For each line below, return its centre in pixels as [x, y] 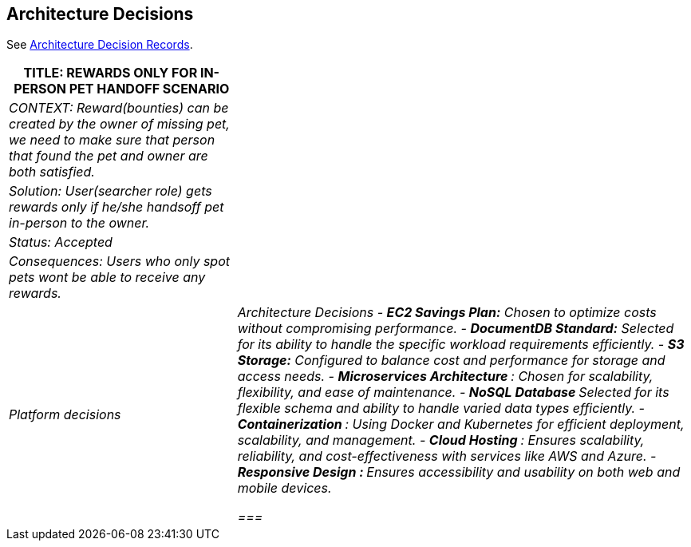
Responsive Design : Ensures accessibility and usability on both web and [459, 472]
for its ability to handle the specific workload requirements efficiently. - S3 [461, 345]
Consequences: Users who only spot [120, 262]
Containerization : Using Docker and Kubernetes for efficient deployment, [461, 424]
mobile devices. [284, 488]
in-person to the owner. [79, 223]
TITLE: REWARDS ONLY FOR [111, 73]
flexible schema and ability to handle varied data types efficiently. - [441, 408]
